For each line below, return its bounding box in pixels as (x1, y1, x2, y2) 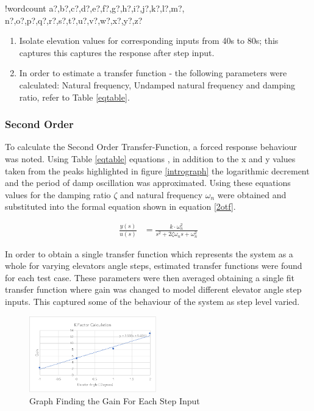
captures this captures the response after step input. (19, 46, 215, 59)
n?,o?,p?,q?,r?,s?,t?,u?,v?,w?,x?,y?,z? (5, 13, 143, 26)
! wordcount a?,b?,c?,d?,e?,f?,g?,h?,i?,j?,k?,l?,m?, (5, 2, 185, 14)
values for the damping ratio (5, 188, 111, 201)
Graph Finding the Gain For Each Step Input (29, 395, 200, 407)
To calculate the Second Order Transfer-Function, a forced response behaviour (5, 140, 298, 153)
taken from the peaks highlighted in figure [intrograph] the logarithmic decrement (5, 164, 310, 177)
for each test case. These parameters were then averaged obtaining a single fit (5, 271, 294, 284)
